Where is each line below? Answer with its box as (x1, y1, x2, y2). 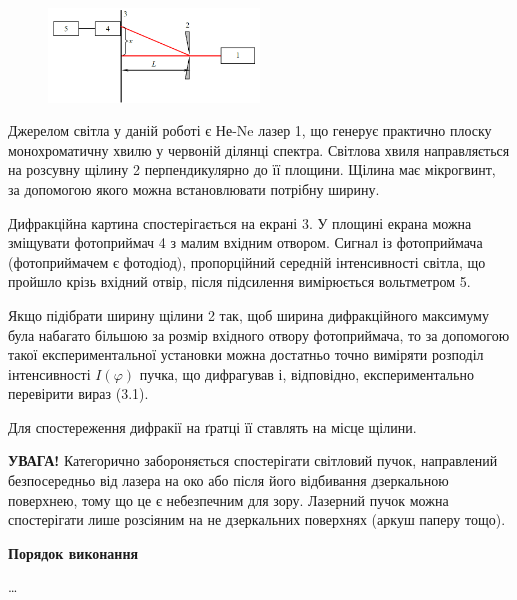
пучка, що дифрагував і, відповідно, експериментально (139, 363, 474, 384)
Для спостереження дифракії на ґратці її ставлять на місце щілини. (8, 416, 417, 437)
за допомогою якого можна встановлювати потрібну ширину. (8, 178, 380, 199)
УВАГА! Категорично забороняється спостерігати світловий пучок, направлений (8, 450, 498, 471)
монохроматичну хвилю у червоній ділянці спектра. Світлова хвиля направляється (8, 139, 510, 160)
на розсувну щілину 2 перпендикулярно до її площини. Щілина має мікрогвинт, (8, 159, 496, 180)
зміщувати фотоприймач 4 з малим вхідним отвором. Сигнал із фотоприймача (8, 232, 483, 253)
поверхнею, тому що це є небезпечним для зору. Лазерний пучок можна (8, 489, 449, 510)
